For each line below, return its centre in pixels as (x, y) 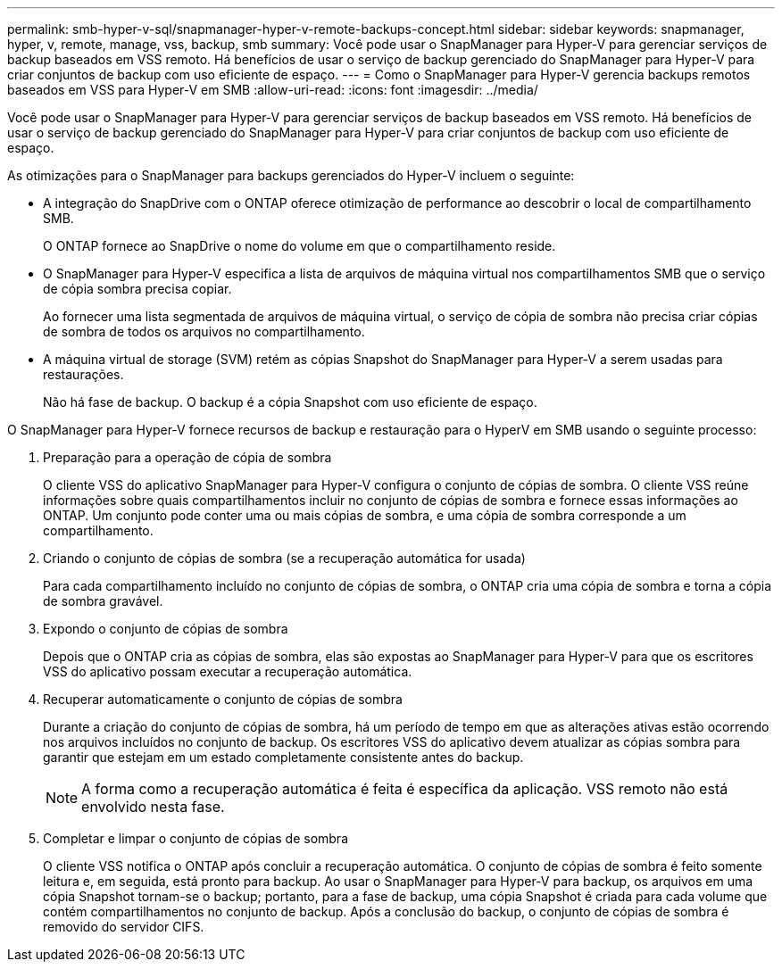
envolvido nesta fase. (153, 807)
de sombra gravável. (103, 601)
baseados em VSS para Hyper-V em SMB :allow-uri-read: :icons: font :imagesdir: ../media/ (273, 90)
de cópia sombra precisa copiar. (137, 289)
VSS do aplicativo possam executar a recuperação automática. (228, 671)
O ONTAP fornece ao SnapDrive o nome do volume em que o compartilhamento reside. (299, 246)
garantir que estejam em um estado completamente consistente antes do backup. (283, 757)
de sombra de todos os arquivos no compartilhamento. (204, 331)
